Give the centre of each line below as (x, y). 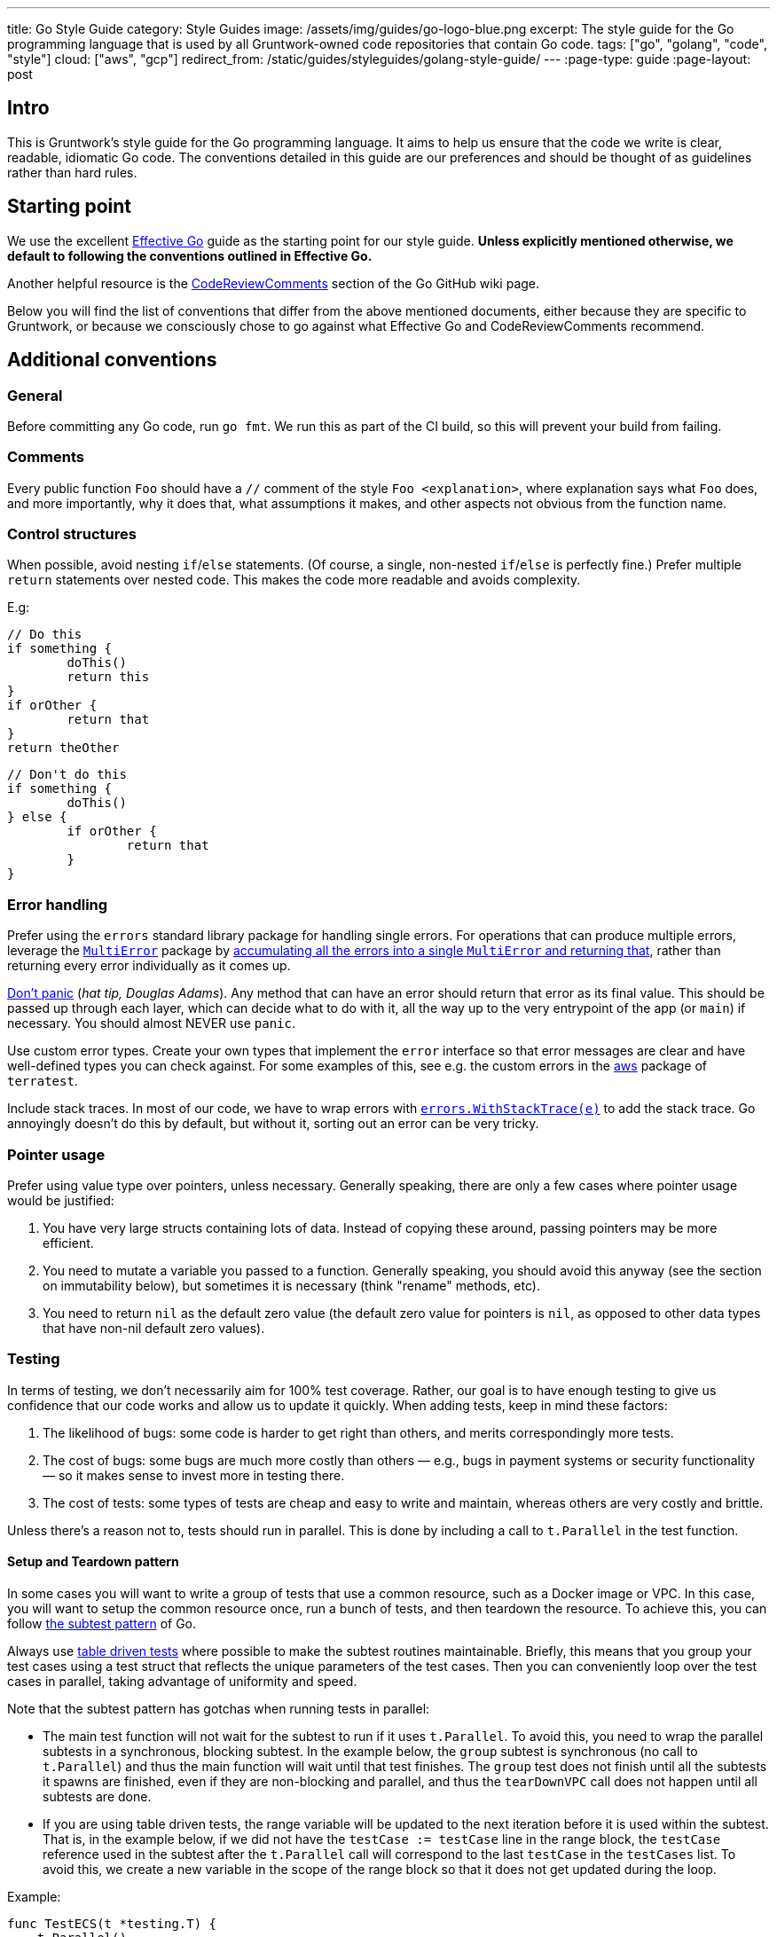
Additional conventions (112, 360)
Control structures (72, 534)
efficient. (68, 1243)
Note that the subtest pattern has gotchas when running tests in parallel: (219, 1708)
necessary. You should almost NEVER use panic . (151, 1023)
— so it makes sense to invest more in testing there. (194, 1475)
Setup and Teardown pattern (93, 1562)
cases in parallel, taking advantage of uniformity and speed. (182, 1681)
